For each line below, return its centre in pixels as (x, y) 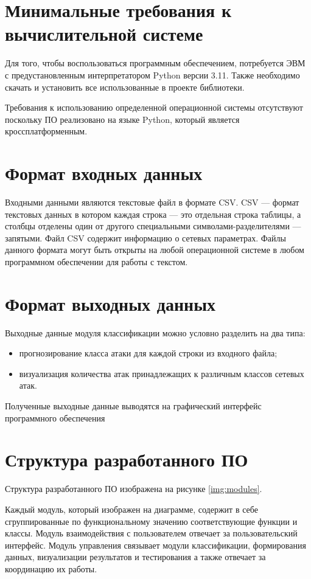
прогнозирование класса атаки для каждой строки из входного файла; (148, 353)
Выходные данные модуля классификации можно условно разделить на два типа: (155, 332)
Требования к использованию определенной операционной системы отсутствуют (154, 107)
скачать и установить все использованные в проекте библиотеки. (125, 87)
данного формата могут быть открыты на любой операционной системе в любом (155, 250)
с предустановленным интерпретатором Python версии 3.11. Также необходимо (152, 75)
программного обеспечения (55, 418)
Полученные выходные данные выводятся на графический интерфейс (133, 406)
